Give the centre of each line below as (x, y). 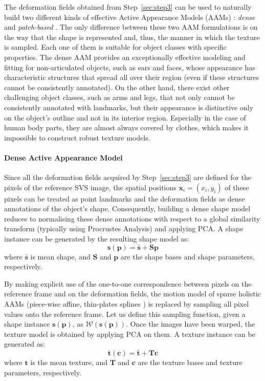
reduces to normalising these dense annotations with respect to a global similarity (132, 218)
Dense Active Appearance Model (63, 157)
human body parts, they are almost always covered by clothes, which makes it (127, 127)
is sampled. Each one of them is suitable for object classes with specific (115, 47)
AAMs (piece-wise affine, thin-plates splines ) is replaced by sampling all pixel (127, 304)
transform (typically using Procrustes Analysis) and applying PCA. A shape (124, 228)
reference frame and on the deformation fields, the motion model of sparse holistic (132, 294)
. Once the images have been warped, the (191, 324)
